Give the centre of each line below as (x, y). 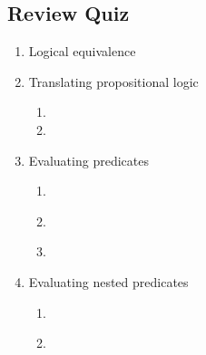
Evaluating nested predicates (108, 281)
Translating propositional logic (113, 81)
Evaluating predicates (88, 160)
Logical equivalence (82, 51)
